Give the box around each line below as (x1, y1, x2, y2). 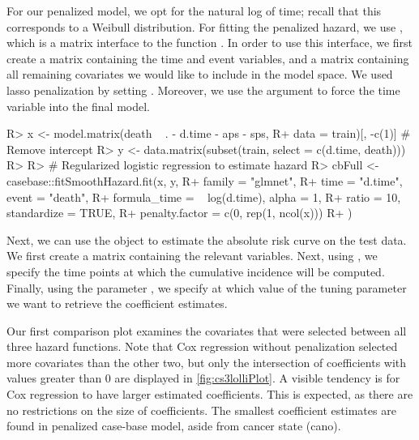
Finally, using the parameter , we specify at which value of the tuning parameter (6, 279, 407, 296)
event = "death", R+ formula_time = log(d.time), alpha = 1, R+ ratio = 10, (6, 188, 401, 205)
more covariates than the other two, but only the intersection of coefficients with (6, 353, 407, 370)
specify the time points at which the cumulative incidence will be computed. (6, 263, 385, 280)
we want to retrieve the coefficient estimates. (6, 295, 228, 312)
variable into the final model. (6, 97, 151, 114)
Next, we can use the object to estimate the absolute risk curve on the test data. (6, 231, 407, 248)
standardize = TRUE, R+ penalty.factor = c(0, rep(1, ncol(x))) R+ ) (6, 204, 353, 221)
